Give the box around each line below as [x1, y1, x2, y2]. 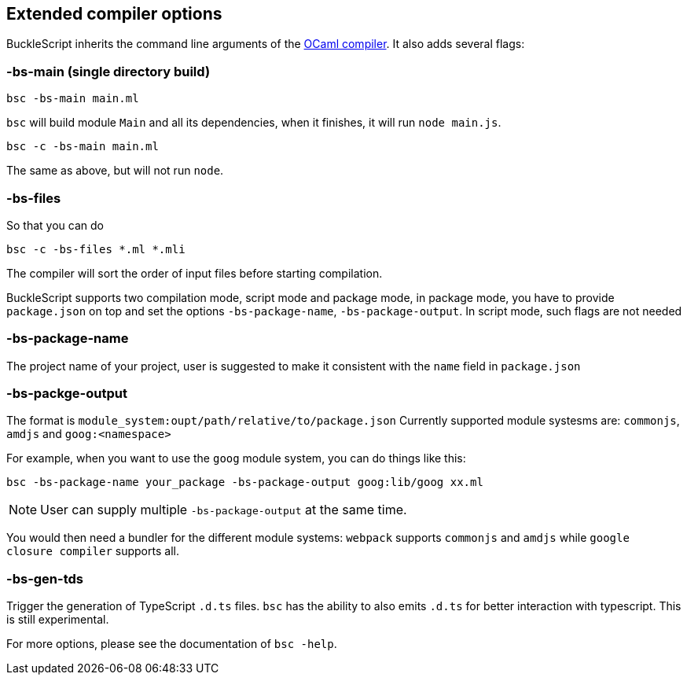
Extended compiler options [6, 4, 222, 24]
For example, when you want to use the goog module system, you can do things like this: [6, 451, 466, 466]
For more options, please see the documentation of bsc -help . [6, 637, 337, 651]
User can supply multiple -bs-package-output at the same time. [40, 502, 407, 518]
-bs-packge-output [6, 385, 127, 402]
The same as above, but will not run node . [6, 164, 224, 178]
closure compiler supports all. [6, 544, 179, 558]
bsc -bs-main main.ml [6, 92, 139, 105]
